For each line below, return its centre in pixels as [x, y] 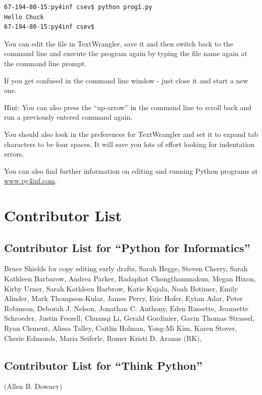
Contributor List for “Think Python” [103, 365]
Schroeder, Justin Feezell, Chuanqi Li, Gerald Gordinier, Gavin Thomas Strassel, [129, 318]
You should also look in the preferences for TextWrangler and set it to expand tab [131, 134]
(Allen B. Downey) [33, 386]
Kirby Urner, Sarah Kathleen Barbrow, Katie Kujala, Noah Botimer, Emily [121, 288]
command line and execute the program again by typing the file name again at [126, 53]
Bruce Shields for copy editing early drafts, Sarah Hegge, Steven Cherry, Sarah [126, 268]
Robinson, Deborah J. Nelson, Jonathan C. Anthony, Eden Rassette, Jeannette [126, 308]
